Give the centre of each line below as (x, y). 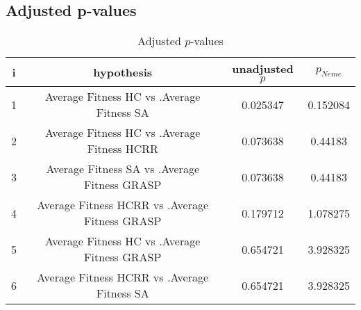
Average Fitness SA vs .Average (123, 169)
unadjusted (263, 69)
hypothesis (123, 72)
